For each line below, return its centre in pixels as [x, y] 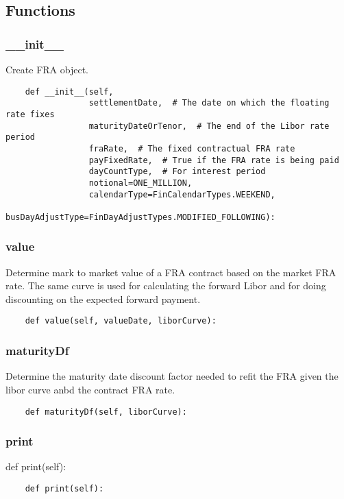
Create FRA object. [47, 69]
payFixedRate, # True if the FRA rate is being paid [214, 160]
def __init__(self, [69, 92]
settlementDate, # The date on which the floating [209, 103]
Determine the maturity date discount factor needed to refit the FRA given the [172, 376]
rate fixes [30, 114]
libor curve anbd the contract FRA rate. [90, 389]
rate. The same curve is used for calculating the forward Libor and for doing [166, 285]
